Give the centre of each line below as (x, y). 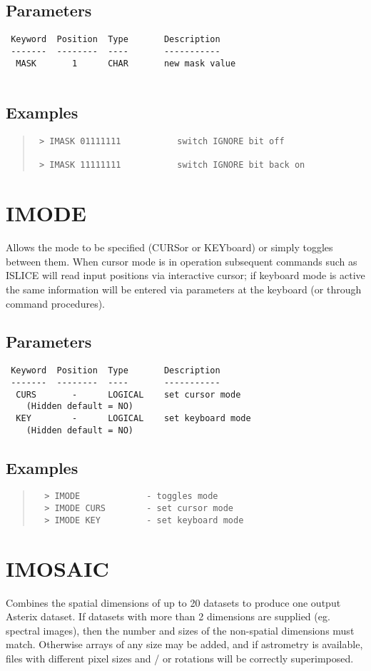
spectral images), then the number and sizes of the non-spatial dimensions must (180, 630)
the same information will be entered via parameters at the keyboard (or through (184, 289)
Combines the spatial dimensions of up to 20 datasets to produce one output (173, 602)
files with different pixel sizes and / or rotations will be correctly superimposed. (180, 658)
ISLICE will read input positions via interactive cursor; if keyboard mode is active (185, 275)
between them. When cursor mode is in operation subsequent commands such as (182, 261)
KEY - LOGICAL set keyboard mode (133, 418)
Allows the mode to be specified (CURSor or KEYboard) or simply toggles (169, 247)
